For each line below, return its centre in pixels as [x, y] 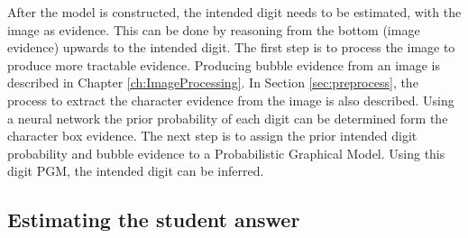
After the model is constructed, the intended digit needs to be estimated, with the [234, 12]
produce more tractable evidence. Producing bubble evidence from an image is [224, 64]
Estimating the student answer [154, 220]
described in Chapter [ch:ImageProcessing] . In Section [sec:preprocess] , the [213, 82]
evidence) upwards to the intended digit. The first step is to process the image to [231, 47]
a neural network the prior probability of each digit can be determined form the [228, 118]
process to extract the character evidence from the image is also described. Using [231, 100]
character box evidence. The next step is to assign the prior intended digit [212, 136]
